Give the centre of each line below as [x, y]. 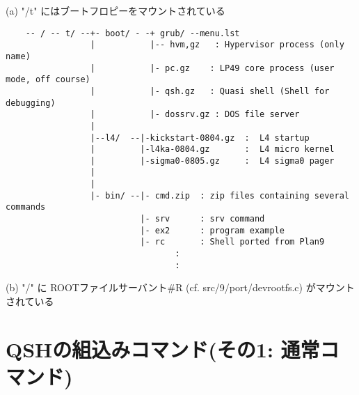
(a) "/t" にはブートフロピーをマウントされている [115, 10]
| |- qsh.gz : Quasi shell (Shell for [210, 91]
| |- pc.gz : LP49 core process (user [212, 68]
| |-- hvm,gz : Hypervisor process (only [217, 45]
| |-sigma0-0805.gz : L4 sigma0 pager [212, 161]
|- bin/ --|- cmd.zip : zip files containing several [220, 195]
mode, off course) [48, 80]
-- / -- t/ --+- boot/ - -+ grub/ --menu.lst [133, 33]
